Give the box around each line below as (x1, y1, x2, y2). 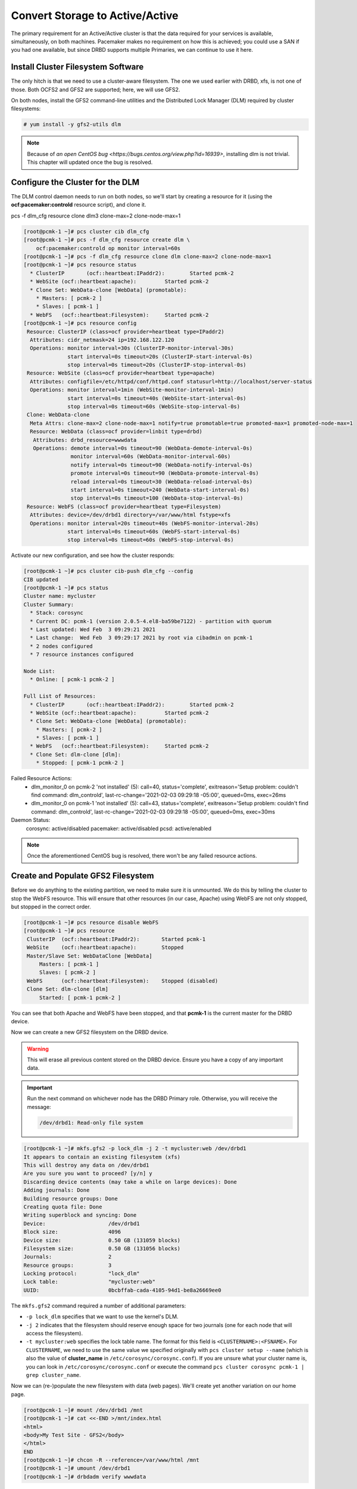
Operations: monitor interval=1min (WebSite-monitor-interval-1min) (30, 387, 234, 393)
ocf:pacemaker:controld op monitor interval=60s (36, 245, 181, 251)
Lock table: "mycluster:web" (23, 1278, 156, 1285)
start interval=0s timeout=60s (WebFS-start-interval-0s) (67, 528, 240, 535)
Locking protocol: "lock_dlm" (23, 1270, 140, 1277)
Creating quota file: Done (23, 1203, 102, 1210)
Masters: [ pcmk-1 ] (39, 961, 99, 967)
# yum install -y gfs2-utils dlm (23, 121, 121, 128)
